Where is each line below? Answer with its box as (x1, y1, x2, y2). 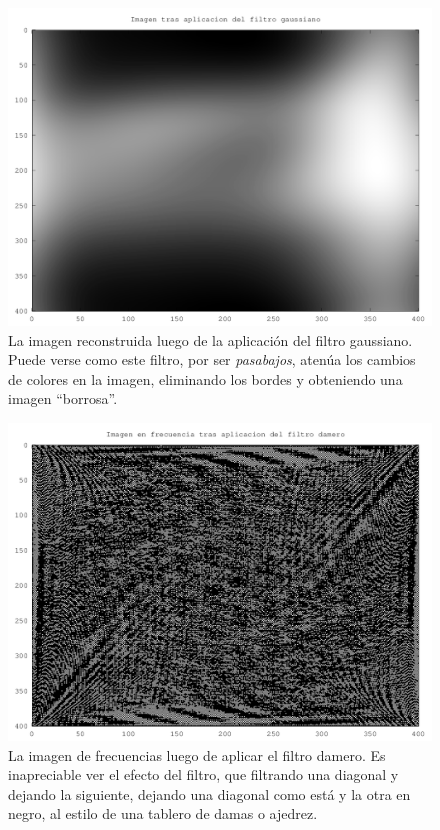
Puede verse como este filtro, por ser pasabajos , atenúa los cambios (8, 349, 416, 370)
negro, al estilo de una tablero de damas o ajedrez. (8, 803, 318, 824)
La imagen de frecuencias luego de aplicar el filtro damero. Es (8, 744, 386, 765)
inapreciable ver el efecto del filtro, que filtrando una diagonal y (8, 764, 399, 785)
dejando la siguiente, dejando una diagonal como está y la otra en (8, 783, 411, 804)
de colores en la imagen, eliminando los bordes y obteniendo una (8, 368, 403, 389)
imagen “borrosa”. (8, 388, 118, 409)
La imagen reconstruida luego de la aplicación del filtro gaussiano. (8, 329, 413, 350)
